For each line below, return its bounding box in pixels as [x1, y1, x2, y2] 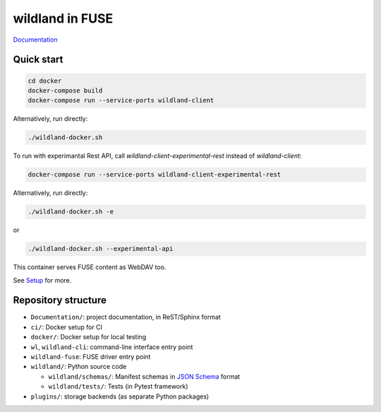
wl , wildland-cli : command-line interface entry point [30, 343, 193, 351]
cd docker [28, 76, 62, 85]
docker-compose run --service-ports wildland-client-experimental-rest [28, 170, 282, 179]
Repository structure [13, 294, 107, 307]
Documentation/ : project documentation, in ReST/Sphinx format [30, 313, 222, 322]
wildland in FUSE [13, 11, 114, 26]
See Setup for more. [13, 276, 72, 284]
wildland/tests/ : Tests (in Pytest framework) [48, 382, 188, 391]
